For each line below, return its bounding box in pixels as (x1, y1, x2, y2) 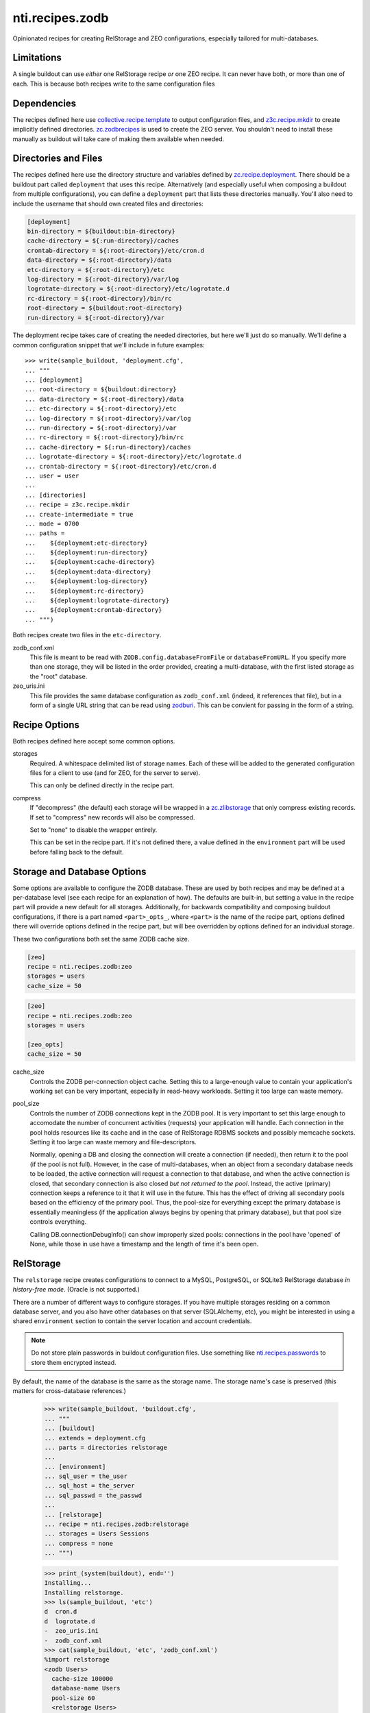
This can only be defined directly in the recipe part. (29, 781, 175, 789)
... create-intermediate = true (25, 510, 134, 518)
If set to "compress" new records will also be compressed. (29, 813, 195, 822)
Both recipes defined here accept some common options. (12, 737, 175, 745)
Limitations (12, 52, 62, 64)
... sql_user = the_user (44, 1472, 128, 1480)
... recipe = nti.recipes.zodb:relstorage (44, 1520, 189, 1528)
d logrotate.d (44, 1617, 95, 1625)
